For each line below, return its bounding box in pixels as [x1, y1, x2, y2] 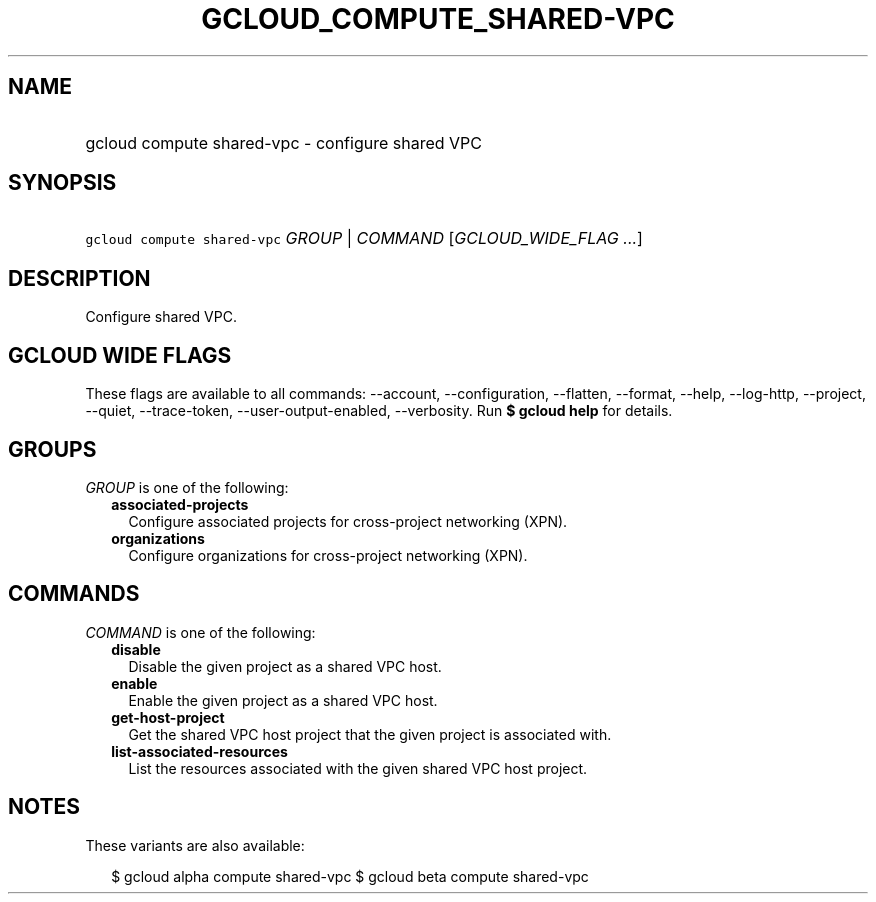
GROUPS [8, 436, 97, 462]
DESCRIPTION [8, 265, 151, 291]
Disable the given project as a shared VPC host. [128, 657, 442, 675]
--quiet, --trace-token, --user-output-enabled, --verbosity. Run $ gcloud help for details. [85, 402, 673, 420]
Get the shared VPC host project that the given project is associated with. [128, 725, 612, 743]
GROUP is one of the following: [85, 478, 289, 496]
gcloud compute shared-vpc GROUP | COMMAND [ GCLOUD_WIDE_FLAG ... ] [85, 228, 643, 249]
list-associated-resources [111, 742, 288, 760]
